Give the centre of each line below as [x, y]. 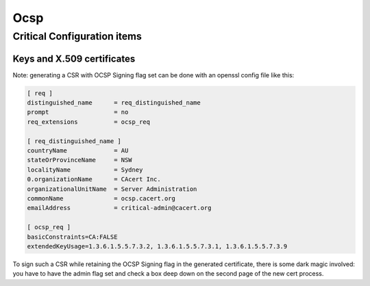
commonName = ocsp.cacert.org [101, 198]
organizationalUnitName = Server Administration [112, 189]
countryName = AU [78, 151]
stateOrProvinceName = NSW [80, 160]
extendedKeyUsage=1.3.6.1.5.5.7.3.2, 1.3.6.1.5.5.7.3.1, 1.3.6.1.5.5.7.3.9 [157, 246]
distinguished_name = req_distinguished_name [114, 103]
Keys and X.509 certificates [74, 58]
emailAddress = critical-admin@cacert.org [119, 208]
